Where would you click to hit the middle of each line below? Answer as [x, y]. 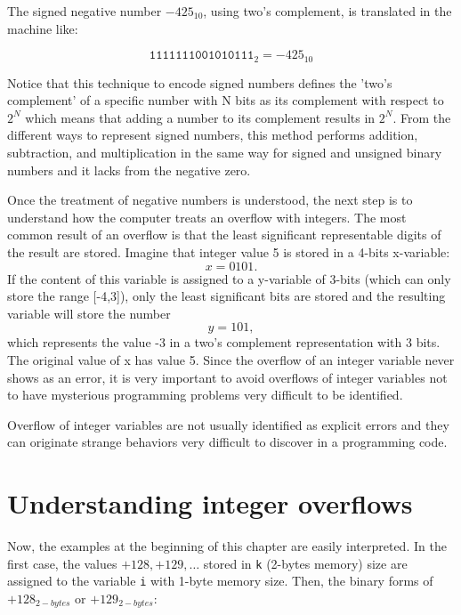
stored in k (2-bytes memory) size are [305, 563]
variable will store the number [89, 313]
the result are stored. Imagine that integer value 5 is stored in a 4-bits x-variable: [229, 251]
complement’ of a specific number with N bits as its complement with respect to [226, 100]
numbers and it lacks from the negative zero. [129, 170]
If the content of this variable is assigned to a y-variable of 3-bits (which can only [229, 278]
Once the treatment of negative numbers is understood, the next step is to [210, 200]
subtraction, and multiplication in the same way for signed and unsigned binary [225, 153]
